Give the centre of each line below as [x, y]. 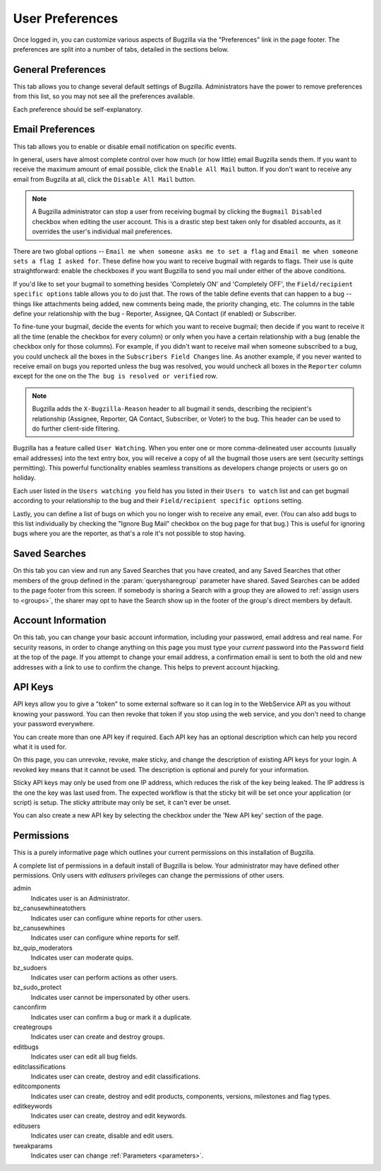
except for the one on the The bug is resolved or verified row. [115, 376]
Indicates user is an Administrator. [80, 898]
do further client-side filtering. [76, 429]
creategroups [33, 1027]
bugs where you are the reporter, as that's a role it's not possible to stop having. [129, 533]
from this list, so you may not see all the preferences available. [104, 96]
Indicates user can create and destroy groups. [98, 1037]
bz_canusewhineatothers [49, 908]
